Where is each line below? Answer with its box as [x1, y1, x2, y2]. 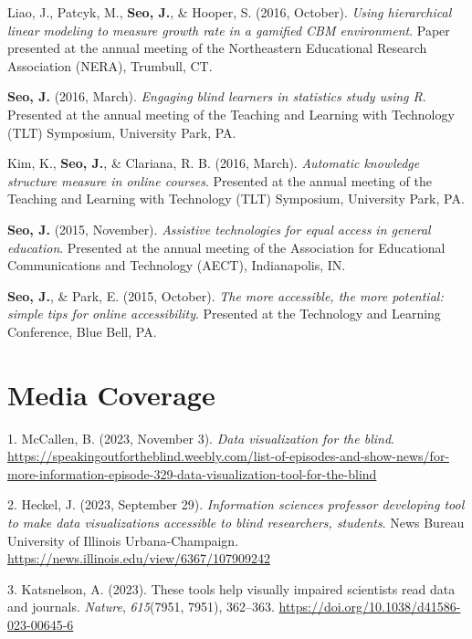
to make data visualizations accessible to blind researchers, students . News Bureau [7, 513, 465, 531]
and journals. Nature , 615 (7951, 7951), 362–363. [7, 597, 275, 616]
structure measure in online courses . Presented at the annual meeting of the [7, 171, 432, 190]
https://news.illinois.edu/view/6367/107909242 [7, 549, 271, 568]
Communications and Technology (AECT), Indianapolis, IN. [7, 256, 346, 275]
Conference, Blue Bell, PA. [7, 321, 157, 340]
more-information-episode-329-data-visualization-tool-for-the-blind [7, 464, 377, 483]
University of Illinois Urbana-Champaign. [7, 530, 239, 550]
